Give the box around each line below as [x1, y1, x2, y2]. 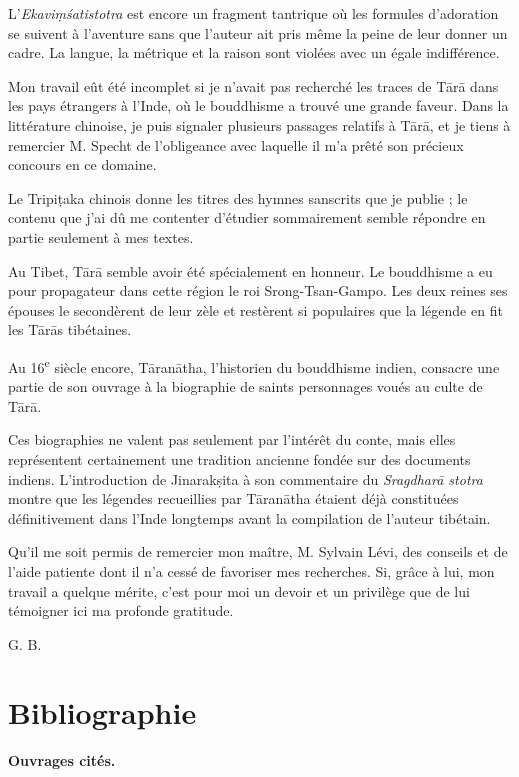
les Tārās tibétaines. [8, 319, 132, 340]
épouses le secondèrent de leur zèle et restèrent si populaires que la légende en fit [8, 299, 503, 320]
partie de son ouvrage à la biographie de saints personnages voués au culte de [8, 376, 483, 397]
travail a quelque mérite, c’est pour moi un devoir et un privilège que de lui [8, 580, 470, 601]
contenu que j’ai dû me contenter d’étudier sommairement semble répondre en [8, 207, 486, 228]
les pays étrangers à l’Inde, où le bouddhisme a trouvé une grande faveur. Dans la [8, 95, 509, 116]
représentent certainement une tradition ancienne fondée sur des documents [8, 448, 471, 469]
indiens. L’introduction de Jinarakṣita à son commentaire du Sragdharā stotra [8, 468, 483, 489]
